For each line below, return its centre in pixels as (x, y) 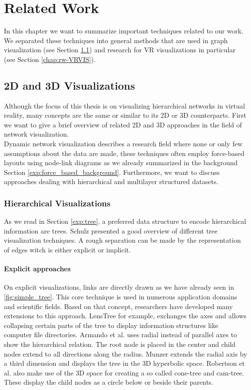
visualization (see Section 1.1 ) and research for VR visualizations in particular (120, 50)
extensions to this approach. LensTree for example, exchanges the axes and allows (125, 316)
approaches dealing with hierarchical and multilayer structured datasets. (111, 181)
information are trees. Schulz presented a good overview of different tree (111, 230)
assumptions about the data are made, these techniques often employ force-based (124, 153)
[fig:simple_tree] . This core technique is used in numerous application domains (121, 297)
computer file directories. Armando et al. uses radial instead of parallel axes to (120, 335)
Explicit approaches (37, 269)
